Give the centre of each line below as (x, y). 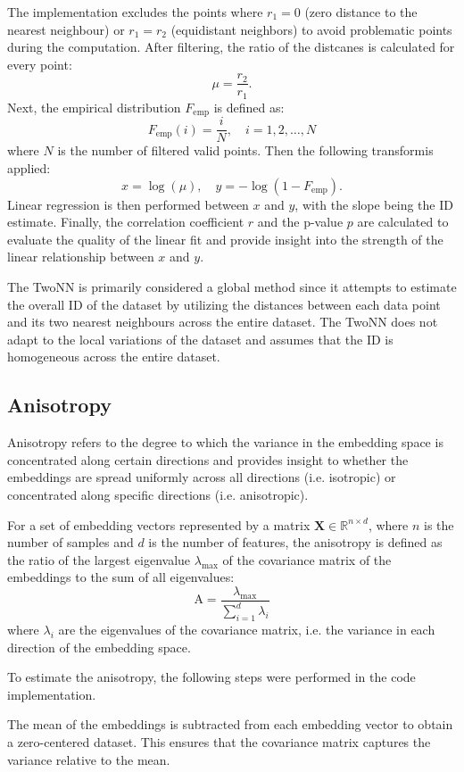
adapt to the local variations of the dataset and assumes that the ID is (200, 339)
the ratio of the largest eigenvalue (99, 559)
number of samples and (70, 542)
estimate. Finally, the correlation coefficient (126, 222)
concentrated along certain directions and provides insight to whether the (208, 459)
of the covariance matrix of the (307, 559)
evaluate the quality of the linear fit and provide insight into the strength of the (225, 239)
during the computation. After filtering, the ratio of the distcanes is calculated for (231, 47)
